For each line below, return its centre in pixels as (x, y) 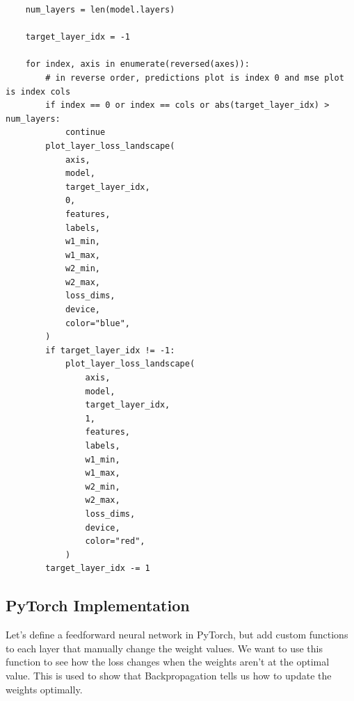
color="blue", (97, 323)
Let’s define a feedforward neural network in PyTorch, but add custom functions (177, 635)
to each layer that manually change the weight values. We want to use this (164, 648)
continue (85, 132)
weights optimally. (44, 689)
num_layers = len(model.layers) (100, 10)
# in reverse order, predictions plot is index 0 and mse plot (195, 78)
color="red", (115, 541)
